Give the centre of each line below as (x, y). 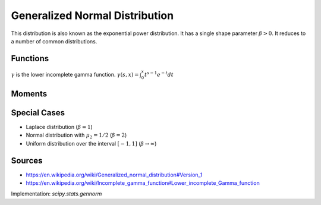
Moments (29, 94)
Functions (30, 59)
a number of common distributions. (54, 41)
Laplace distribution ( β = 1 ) (59, 127)
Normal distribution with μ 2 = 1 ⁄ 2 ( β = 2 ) (76, 136)
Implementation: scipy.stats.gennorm (56, 194)
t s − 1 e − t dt (159, 74)
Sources (27, 160)
